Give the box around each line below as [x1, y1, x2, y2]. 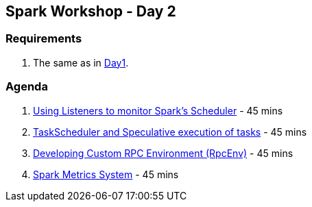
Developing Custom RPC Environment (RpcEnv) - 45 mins [33, 147, 293, 159]
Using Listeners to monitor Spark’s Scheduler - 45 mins [33, 104, 283, 117]
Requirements [5, 32, 82, 46]
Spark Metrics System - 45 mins [33, 168, 179, 180]
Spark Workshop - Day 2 [5, 3, 176, 20]
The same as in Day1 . [33, 56, 129, 69]
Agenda [5, 80, 48, 94]
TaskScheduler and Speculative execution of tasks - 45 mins [33, 125, 307, 138]
